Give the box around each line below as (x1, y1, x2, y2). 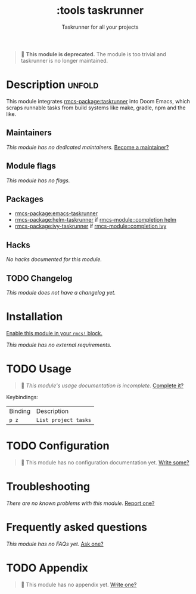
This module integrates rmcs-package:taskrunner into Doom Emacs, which (6, 97, 191, 105)
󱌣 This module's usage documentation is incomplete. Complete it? (20, 382, 183, 389)
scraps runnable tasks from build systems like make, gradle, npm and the (6, 104, 186, 111)
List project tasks (36, 417, 92, 423)
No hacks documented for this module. (6, 256, 102, 263)
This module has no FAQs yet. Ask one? (6, 540, 104, 547)
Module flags (6, 161, 57, 171)
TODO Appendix (6, 561, 88, 574)
